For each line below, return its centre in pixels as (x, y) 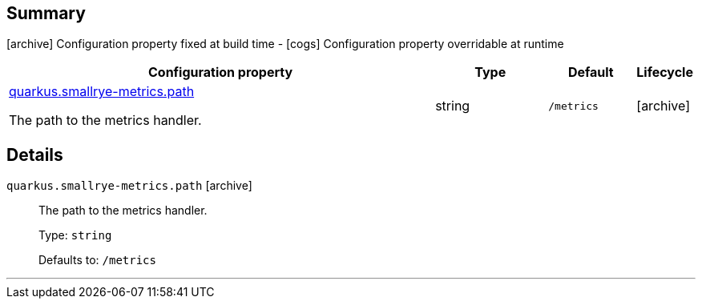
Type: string (75, 235)
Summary (46, 13)
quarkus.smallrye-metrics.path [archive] (129, 186)
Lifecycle (665, 72)
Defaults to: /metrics (97, 260)
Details (35, 155)
